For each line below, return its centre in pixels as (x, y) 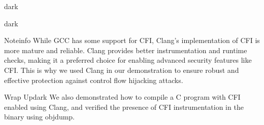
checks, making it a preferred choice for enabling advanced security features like (128, 60)
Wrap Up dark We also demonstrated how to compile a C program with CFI (122, 97)
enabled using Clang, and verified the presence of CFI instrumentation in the (124, 107)
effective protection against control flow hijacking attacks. (94, 80)
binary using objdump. (40, 117)
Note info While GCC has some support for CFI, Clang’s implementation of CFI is (132, 40)
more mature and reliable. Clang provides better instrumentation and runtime (126, 50)
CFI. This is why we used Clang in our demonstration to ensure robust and (122, 70)
